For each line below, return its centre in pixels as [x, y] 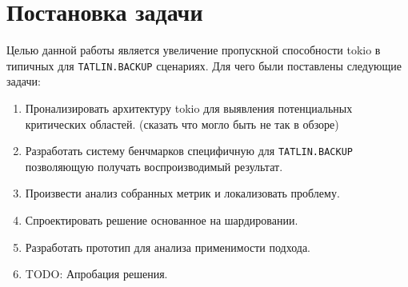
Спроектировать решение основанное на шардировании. [162, 220]
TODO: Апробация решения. [96, 274]
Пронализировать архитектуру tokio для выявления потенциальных [189, 108]
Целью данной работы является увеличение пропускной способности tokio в [194, 50]
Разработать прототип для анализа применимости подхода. [168, 247]
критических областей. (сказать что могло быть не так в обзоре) [182, 124]
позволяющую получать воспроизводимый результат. [154, 166]
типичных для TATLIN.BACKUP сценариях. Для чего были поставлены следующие [204, 65]
